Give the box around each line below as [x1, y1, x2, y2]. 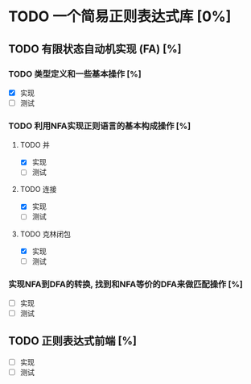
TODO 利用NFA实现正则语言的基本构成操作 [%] [8, 120, 191, 131]
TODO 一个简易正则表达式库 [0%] [8, 7, 232, 26]
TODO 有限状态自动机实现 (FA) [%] [8, 42, 182, 56]
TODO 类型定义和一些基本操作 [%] [8, 68, 142, 79]
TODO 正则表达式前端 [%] [8, 334, 137, 348]
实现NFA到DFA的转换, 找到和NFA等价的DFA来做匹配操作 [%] [8, 278, 244, 290]
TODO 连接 [19, 185, 57, 194]
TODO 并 [19, 140, 50, 150]
